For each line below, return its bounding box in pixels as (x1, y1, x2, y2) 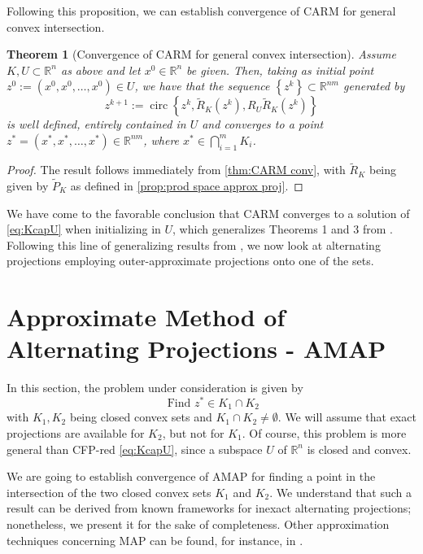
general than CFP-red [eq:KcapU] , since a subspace (7, 440, 263, 457)
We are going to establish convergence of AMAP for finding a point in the (7, 468, 376, 485)
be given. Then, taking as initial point (186, 61, 374, 78)
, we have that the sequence (134, 77, 270, 94)
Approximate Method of (7, 300, 286, 334)
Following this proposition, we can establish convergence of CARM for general (7, 2, 396, 19)
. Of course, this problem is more (242, 425, 407, 441)
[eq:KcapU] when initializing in (7, 220, 161, 238)
